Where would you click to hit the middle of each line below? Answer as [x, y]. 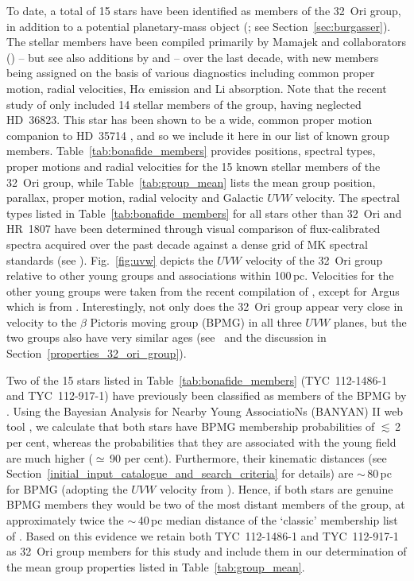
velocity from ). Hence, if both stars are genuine [276, 488]
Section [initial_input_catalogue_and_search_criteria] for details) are [180, 473]
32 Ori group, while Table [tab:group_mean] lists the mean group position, [191, 182]
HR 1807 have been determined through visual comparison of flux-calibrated [193, 229]
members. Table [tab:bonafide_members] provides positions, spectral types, [191, 151]
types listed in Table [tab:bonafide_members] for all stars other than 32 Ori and [204, 213]
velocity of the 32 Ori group [314, 260]
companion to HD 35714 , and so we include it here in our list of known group [198, 135]
